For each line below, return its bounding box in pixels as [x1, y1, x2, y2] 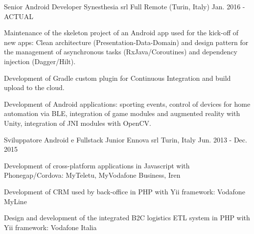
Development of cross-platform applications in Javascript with [4, 160, 190, 170]
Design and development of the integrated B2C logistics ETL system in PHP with [4, 212, 250, 223]
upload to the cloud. [4, 82, 65, 93]
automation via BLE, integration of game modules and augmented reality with [4, 108, 240, 118]
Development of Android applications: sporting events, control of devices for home [4, 98, 251, 109]
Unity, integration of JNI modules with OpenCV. [4, 117, 151, 128]
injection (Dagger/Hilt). [4, 56, 76, 66]
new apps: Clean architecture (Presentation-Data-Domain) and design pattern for [4, 37, 249, 47]
